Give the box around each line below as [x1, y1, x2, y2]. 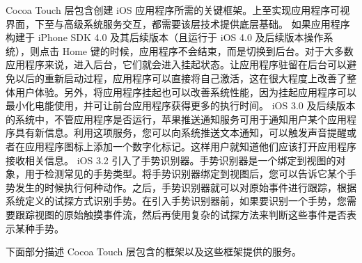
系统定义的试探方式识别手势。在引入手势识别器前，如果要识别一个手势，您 [6, 193, 347, 208]
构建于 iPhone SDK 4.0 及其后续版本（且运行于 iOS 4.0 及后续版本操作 [6, 30, 324, 45]
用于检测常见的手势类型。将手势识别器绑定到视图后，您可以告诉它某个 [24, 166, 347, 181]
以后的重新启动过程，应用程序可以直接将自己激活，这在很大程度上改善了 [15, 70, 347, 85]
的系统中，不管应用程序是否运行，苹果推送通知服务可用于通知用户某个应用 [6, 111, 347, 126]
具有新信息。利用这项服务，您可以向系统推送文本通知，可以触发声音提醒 [15, 125, 347, 140]
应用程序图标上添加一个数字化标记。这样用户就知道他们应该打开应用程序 [24, 138, 356, 153]
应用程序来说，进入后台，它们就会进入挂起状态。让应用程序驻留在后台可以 [6, 57, 347, 72]
